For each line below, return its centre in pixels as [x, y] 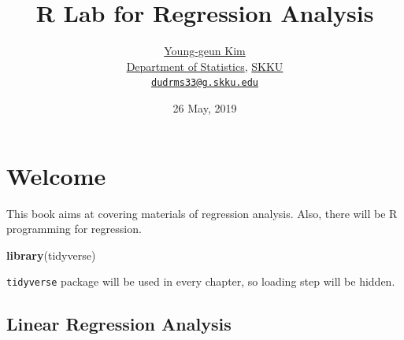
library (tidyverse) [51, 255]
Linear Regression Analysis [119, 324]
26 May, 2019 [205, 107]
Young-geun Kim [205, 51]
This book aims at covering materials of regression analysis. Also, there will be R [202, 213]
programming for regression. [74, 229]
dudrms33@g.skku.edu [205, 83]
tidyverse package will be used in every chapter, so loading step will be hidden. [201, 281]
